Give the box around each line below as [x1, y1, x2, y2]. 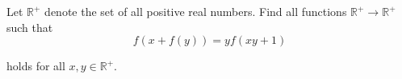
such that [6, 18, 53, 35]
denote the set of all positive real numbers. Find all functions [44, 3, 347, 19]
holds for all [6, 57, 65, 74]
